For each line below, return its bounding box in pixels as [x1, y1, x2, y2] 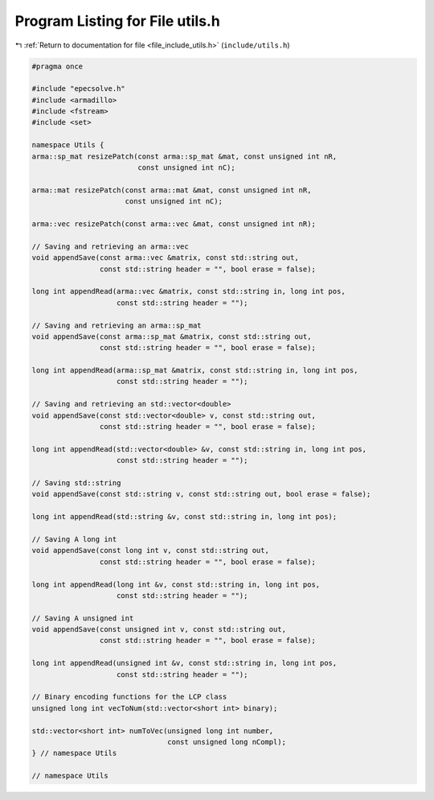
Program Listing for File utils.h [14, 12, 220, 30]
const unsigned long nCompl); [167, 737, 287, 746]
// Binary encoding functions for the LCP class [31, 692, 227, 702]
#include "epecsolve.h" [31, 85, 126, 93]
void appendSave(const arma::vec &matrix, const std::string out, [31, 254, 299, 262]
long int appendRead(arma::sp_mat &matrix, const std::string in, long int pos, [31, 366, 358, 375]
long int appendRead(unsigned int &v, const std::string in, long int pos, [31, 658, 338, 668]
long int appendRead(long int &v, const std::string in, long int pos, [31, 579, 321, 589]
